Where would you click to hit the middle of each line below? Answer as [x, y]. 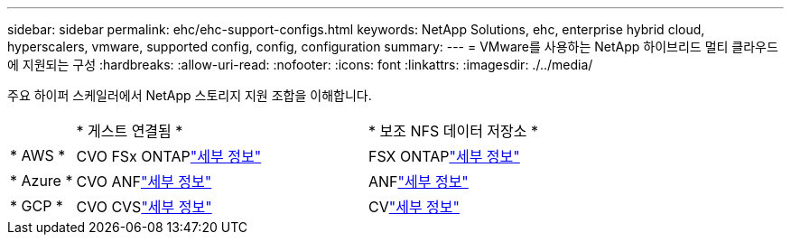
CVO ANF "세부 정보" [144, 181]
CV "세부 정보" [414, 207]
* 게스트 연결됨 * [130, 131]
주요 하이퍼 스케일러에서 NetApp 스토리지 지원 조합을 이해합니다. [190, 95]
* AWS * [38, 155]
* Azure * [42, 181]
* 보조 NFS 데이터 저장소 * [453, 131]
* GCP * [37, 206]
